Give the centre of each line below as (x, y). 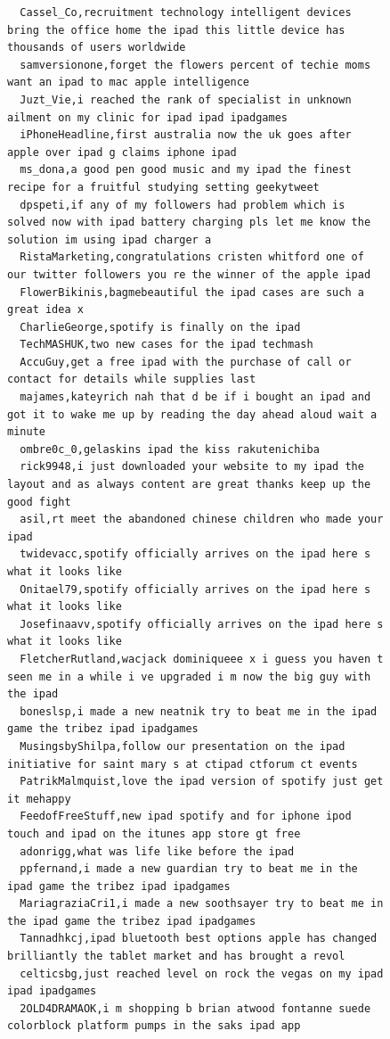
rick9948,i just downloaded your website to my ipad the (192, 467)
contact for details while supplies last (132, 379)
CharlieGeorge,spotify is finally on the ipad (160, 327)
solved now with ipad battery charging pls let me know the (189, 223)
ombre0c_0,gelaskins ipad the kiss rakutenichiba (170, 449)
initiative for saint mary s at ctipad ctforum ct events (183, 764)
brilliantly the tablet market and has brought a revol (176, 957)
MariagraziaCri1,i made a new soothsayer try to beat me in (202, 904)
